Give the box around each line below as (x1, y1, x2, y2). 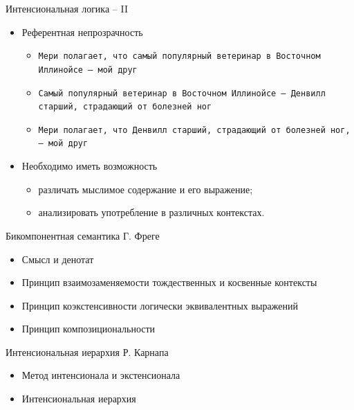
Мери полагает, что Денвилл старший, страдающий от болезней (38, 125, 326, 135)
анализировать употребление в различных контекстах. (38, 205, 265, 220)
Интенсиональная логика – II (6, 1, 128, 15)
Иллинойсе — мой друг (38, 64, 138, 75)
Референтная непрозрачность (21, 24, 143, 39)
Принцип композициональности (21, 321, 156, 336)
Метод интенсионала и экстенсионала (21, 368, 180, 382)
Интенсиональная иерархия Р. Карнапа (6, 344, 169, 359)
